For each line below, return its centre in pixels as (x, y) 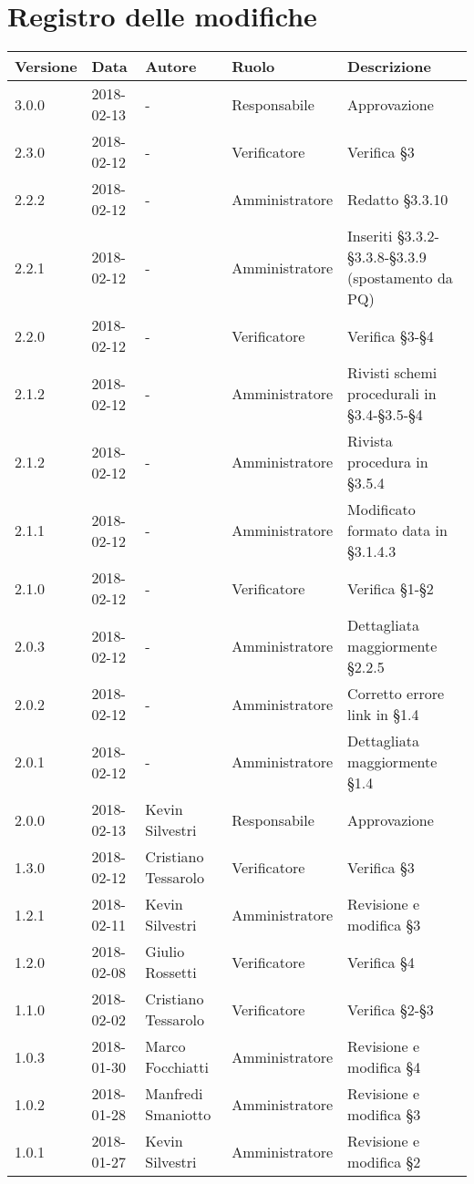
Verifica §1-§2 (391, 588)
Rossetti (171, 973)
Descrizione (389, 67)
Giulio (165, 952)
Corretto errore (396, 694)
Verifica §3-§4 (391, 335)
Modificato (381, 510)
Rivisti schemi (392, 373)
